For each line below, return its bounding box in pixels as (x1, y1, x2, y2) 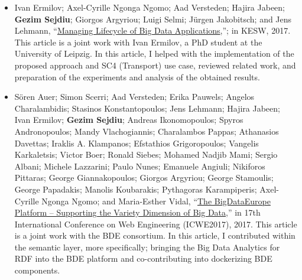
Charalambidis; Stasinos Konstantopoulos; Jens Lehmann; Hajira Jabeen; (14, 102, 280, 114)
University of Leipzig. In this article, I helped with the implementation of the (14, 47, 294, 60)
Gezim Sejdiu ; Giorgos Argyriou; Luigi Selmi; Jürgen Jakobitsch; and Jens (14, 12, 292, 25)
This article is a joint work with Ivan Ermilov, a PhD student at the (14, 35, 262, 48)
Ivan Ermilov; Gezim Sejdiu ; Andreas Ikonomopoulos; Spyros (14, 113, 243, 126)
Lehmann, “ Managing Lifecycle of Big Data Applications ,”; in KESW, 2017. (14, 24, 291, 37)
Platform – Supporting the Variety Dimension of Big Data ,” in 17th (14, 206, 261, 219)
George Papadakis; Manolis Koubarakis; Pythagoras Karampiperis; (14, 183, 257, 195)
